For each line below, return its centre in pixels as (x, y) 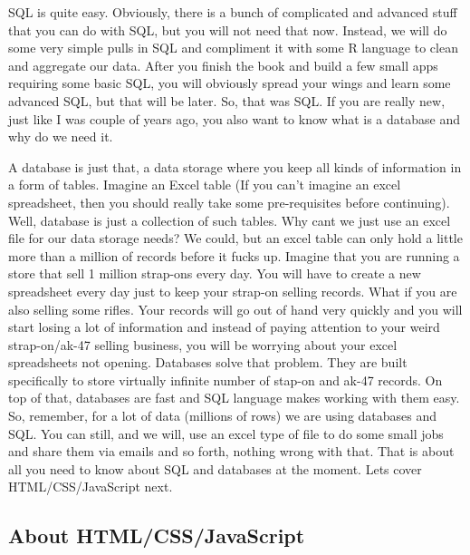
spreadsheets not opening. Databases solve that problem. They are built (208, 362)
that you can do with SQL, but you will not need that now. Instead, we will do (228, 29)
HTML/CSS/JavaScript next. (91, 487)
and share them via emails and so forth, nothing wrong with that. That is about (231, 451)
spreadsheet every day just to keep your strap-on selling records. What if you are (233, 291)
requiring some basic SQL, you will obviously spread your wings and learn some (230, 83)
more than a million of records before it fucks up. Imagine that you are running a (234, 255)
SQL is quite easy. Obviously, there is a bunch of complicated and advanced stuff (233, 12)
